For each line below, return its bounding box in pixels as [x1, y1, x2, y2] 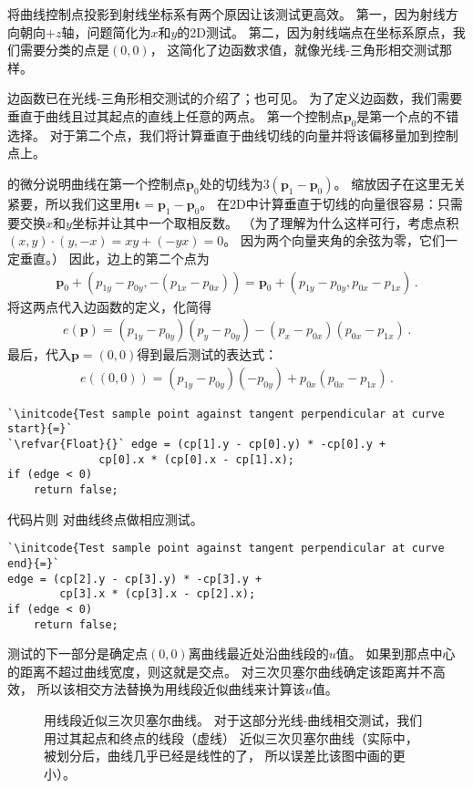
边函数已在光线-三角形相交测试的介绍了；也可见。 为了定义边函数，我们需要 [7, 88, 463, 108]
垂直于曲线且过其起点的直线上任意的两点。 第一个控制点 [7, 106, 344, 125]
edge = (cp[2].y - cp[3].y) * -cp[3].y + [7, 572, 262, 586]
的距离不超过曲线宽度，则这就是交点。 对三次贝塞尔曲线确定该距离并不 [7, 661, 433, 680]
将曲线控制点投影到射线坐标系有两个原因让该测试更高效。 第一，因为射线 [7, 5, 446, 23]
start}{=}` [7, 422, 73, 436]
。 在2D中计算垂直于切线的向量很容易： [200, 193, 437, 213]
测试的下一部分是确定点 [7, 644, 148, 663]
